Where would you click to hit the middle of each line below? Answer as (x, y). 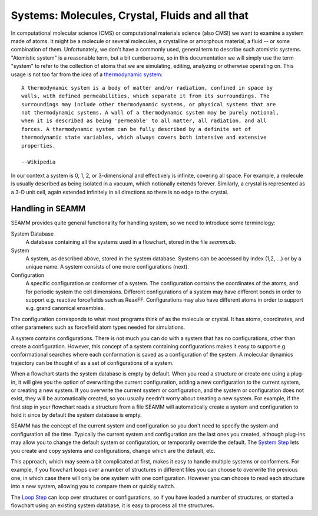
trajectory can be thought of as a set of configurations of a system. (92, 362)
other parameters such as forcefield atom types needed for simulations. (98, 327)
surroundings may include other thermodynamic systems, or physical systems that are (149, 104)
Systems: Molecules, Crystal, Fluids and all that (130, 15)
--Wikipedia (39, 162)
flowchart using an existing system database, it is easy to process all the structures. (112, 505)
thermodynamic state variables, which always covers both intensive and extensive (144, 138)
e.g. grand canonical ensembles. (65, 308)
